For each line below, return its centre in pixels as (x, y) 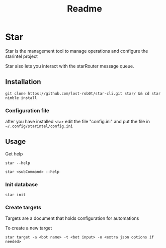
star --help (18, 163)
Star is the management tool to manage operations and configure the (77, 51)
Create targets (23, 208)
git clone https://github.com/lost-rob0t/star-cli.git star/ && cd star (83, 94)
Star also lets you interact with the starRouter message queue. (70, 66)
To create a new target (29, 228)
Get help (14, 153)
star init (16, 195)
